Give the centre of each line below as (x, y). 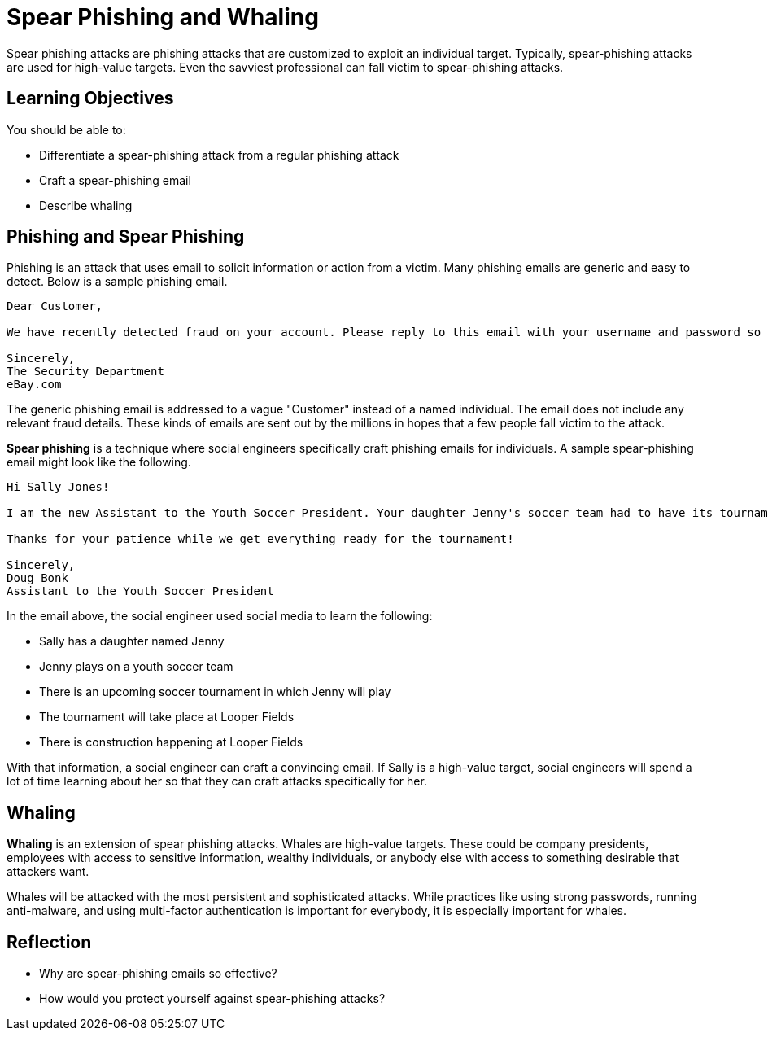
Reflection (49, 942)
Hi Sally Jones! (58, 487)
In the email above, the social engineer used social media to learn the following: (220, 616)
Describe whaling (86, 205)
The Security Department (85, 372)
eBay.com (34, 385)
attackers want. (48, 872)
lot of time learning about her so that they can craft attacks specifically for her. (217, 781)
